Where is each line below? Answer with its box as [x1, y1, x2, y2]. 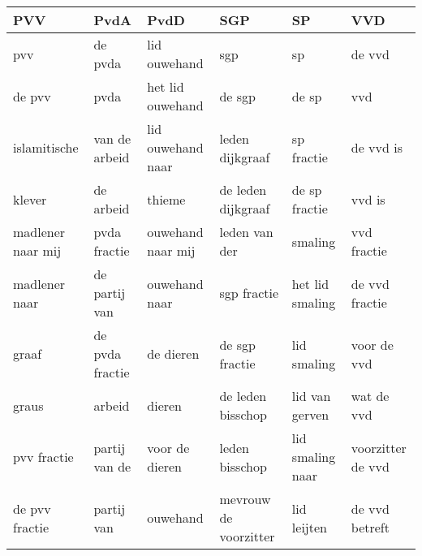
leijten [291, 517, 327, 537]
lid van [291, 386, 331, 405]
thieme [147, 189, 186, 209]
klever [13, 189, 47, 209]
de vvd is [351, 138, 403, 157]
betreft [351, 517, 390, 537]
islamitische [13, 138, 79, 157]
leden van [219, 222, 273, 241]
